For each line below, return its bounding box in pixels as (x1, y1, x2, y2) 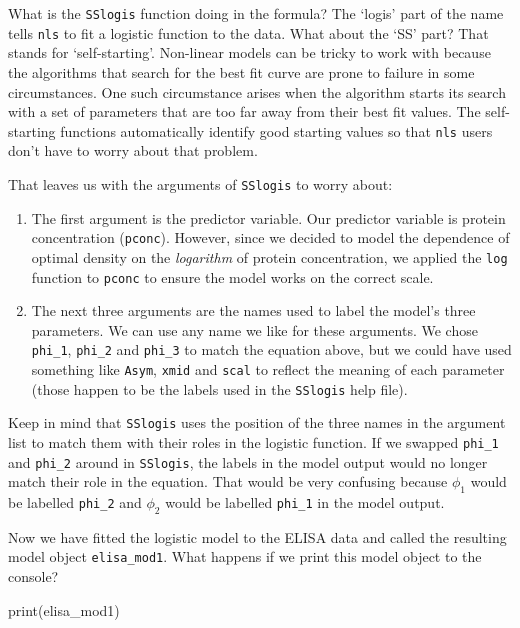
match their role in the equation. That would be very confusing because (8, 471, 448, 492)
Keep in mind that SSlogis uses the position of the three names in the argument (8, 412, 506, 433)
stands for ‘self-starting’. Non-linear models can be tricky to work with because (8, 42, 491, 63)
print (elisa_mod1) (8, 599, 120, 620)
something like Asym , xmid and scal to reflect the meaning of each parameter (31, 359, 505, 379)
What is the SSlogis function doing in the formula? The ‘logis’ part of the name (8, 3, 504, 23)
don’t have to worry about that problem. (8, 140, 258, 161)
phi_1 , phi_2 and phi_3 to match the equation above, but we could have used (31, 339, 512, 360)
